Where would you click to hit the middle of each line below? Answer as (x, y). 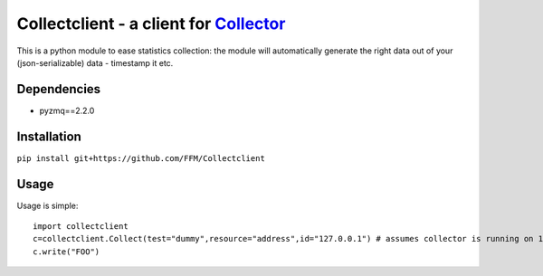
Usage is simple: (48, 205)
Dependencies (59, 89)
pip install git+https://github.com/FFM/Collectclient (141, 158)
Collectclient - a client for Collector (151, 24)
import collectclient (81, 227)
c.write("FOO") (67, 252)
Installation (49, 136)
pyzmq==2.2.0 (67, 110)
